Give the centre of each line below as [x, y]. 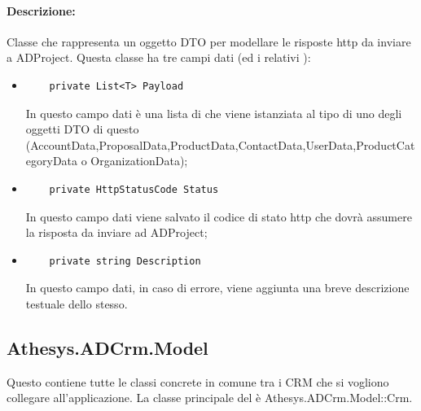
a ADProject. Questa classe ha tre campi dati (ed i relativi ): [159, 57]
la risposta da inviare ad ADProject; [116, 232]
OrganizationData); [139, 161]
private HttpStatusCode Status [134, 189]
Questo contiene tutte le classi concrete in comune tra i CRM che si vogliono [198, 381]
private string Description [125, 261]
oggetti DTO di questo [82, 129]
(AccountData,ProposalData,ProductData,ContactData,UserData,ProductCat [220, 144]
